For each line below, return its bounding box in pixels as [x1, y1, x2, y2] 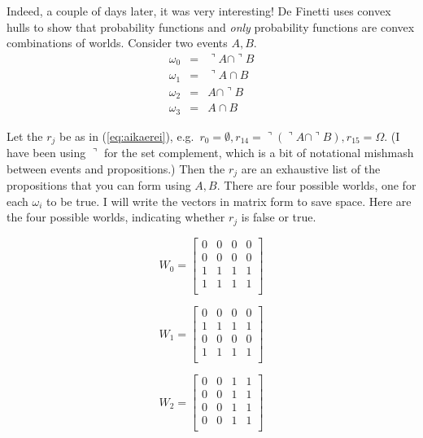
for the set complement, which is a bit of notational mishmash [103, 144, 414, 161]
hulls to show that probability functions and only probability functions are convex [7, 18, 415, 35]
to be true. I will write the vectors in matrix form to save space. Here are [46, 192, 412, 209]
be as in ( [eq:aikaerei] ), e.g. [59, 127, 194, 144]
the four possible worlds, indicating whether [7, 208, 225, 226]
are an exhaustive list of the [241, 160, 381, 177]
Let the [7, 127, 43, 144]
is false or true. [241, 208, 316, 226]
